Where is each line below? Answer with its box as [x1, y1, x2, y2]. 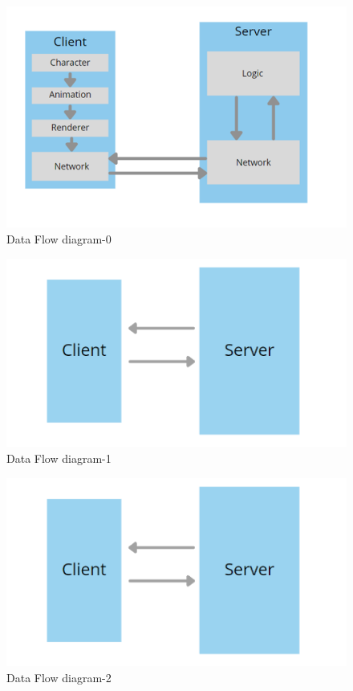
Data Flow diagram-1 [6, 450, 112, 467]
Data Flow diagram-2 [6, 669, 112, 686]
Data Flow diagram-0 [6, 231, 112, 247]
